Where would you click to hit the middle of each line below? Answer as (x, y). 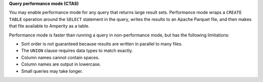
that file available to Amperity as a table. (49, 26)
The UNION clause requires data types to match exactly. (77, 50)
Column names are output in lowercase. (61, 64)
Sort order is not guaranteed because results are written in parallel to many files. (102, 44)
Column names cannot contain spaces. (60, 57)
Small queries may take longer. (52, 71)
